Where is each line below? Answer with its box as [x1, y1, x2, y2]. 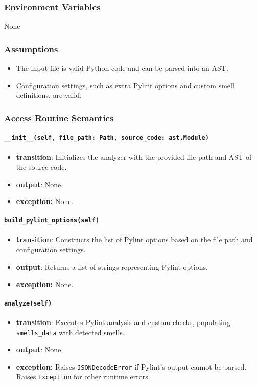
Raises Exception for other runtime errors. [16, 371, 150, 382]
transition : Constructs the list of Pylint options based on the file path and [16, 234, 253, 245]
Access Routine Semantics [4, 111, 114, 124]
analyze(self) [4, 299, 52, 307]
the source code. [16, 161, 67, 172]
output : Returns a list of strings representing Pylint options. [16, 261, 208, 272]
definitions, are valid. [16, 90, 82, 100]
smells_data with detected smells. [16, 327, 125, 337]
